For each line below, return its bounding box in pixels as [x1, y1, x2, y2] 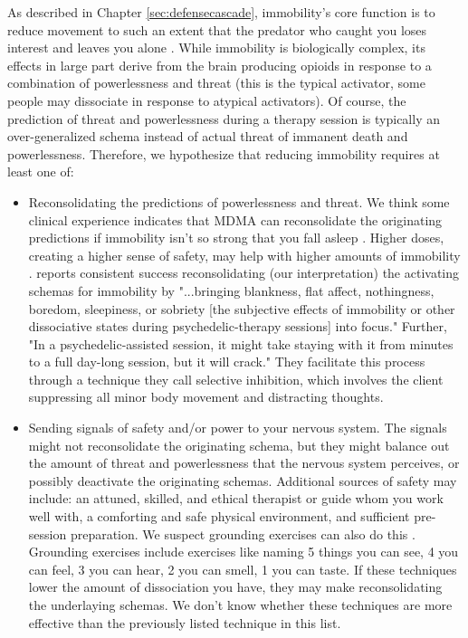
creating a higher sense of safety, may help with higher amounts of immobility [28, 245, 461, 264]
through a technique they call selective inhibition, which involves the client [28, 369, 444, 388]
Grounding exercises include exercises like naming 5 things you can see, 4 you [28, 542, 459, 561]
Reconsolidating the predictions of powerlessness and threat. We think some [28, 192, 450, 211]
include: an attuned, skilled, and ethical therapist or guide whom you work [28, 489, 444, 508]
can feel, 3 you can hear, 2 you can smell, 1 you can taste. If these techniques [28, 559, 457, 578]
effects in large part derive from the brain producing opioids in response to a [7, 55, 432, 74]
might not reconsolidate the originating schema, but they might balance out [28, 435, 450, 454]
